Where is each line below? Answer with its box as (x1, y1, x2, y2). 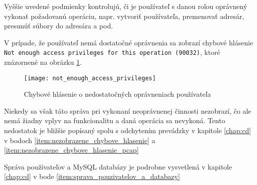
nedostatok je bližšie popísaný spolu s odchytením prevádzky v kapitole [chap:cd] (4, 125, 251, 136)
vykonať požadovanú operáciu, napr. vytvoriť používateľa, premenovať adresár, (4, 10, 245, 21)
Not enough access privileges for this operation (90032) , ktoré (4, 47, 220, 57)
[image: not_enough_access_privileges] (24, 74, 156, 82)
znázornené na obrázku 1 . (4, 57, 82, 67)
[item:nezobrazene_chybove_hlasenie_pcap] (4, 145, 139, 155)
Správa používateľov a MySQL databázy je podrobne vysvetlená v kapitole (4, 161, 232, 172)
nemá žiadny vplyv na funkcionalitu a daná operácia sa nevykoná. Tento (4, 115, 225, 126)
